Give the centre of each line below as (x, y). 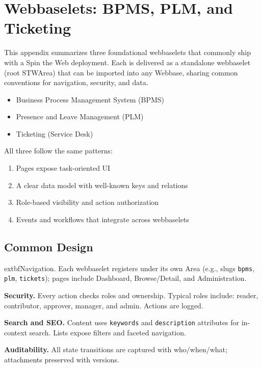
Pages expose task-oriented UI (63, 168)
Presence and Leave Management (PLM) (80, 116)
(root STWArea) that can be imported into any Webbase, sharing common (121, 72)
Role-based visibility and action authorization (87, 202)
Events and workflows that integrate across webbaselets (102, 219)
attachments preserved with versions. (62, 359)
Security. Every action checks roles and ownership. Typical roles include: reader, (131, 295)
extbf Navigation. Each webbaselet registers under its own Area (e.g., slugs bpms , (129, 268)
